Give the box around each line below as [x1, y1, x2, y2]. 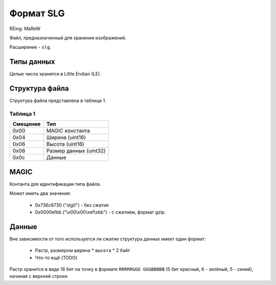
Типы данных [9, 58, 55, 66]
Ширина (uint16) [46, 134, 86, 141]
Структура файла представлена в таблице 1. [9, 97, 107, 104]
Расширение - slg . [9, 44, 51, 50]
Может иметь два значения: [9, 190, 71, 196]
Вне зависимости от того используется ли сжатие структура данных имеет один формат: [9, 236, 206, 242]
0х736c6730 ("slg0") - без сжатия [35, 202, 109, 208]
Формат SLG [9, 8, 65, 19]
